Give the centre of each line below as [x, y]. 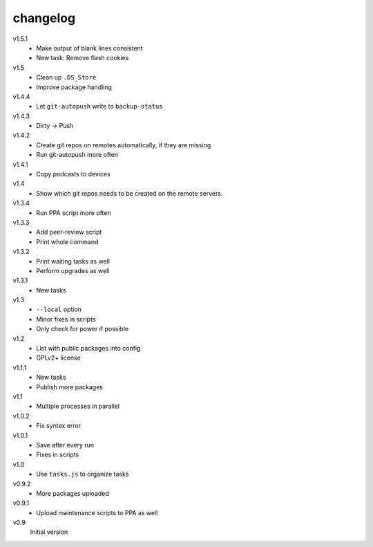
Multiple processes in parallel [78, 406]
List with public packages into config [88, 349]
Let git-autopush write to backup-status [99, 106]
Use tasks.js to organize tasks [83, 474]
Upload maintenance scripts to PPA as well [97, 512]
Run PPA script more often [74, 213]
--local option [59, 309]
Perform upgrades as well [73, 270]
